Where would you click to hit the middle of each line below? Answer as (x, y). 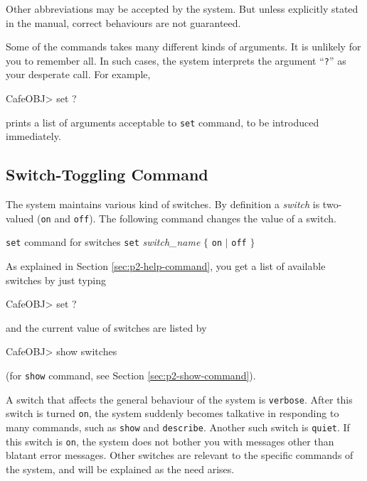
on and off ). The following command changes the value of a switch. (188, 218)
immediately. (33, 136)
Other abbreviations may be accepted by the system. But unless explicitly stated (182, 9)
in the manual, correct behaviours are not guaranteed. (123, 22)
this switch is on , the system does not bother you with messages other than (170, 441)
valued (20, 218)
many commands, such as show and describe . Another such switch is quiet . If (178, 427)
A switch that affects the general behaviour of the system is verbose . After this (179, 399)
